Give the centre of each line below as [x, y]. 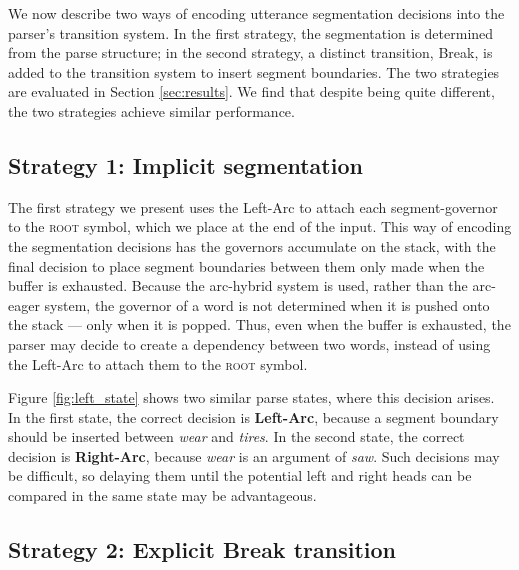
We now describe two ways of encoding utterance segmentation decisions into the [256, 13]
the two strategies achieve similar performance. [151, 110]
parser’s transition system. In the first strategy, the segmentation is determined [251, 32]
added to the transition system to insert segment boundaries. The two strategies [254, 71]
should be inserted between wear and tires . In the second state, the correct [236, 436]
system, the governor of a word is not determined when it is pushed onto [267, 304]
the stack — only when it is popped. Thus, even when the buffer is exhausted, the [259, 324]
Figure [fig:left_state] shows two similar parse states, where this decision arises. [251, 397]
